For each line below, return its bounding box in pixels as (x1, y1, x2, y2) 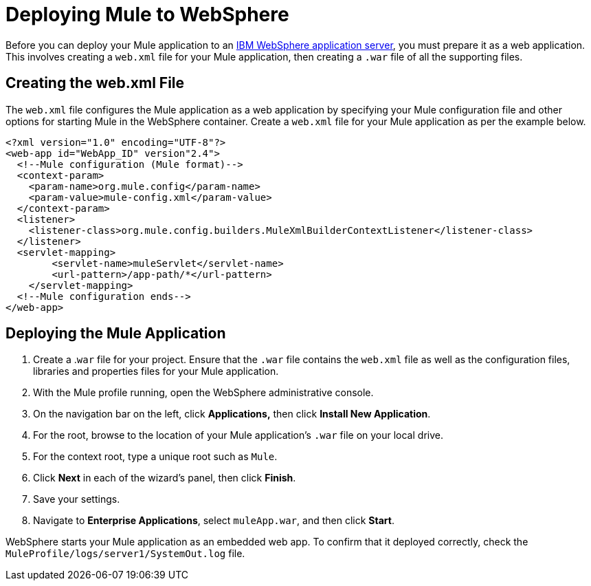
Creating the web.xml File (5, 74, 185, 92)
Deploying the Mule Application (5, 325, 226, 343)
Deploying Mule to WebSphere (5, 3, 289, 26)
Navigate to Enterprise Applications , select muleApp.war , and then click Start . (33, 514, 394, 527)
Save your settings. (33, 493, 120, 506)
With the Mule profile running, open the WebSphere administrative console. (33, 387, 374, 399)
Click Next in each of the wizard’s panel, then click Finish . (33, 472, 296, 484)
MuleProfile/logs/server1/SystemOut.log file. (5, 547, 245, 560)
